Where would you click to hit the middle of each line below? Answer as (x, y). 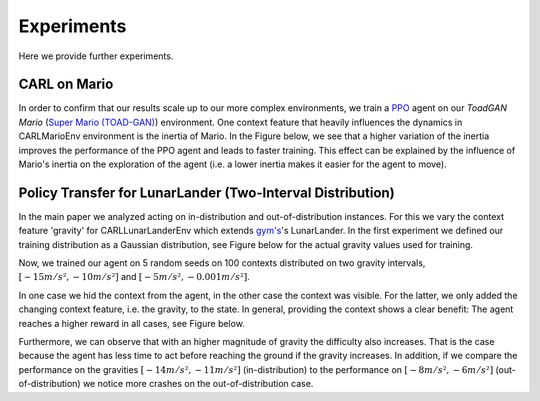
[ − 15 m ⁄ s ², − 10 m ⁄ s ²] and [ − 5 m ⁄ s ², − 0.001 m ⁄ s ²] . (134, 277)
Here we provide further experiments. (96, 56)
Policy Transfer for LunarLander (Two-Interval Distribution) (206, 192)
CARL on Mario (66, 84)
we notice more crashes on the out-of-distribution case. (198, 384)
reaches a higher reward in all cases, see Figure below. (131, 323)
